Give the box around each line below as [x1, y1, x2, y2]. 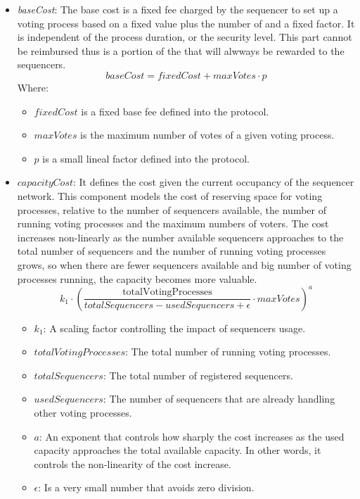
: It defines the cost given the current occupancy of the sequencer [73, 175, 354, 189]
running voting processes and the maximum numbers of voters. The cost [17, 216, 329, 231]
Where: [17, 80, 49, 94]
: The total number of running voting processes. [125, 344, 331, 359]
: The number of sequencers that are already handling [103, 391, 335, 406]
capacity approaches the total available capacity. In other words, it [34, 443, 321, 457]
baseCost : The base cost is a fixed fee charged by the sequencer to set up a [17, 2, 338, 16]
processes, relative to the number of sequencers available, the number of [17, 202, 327, 217]
